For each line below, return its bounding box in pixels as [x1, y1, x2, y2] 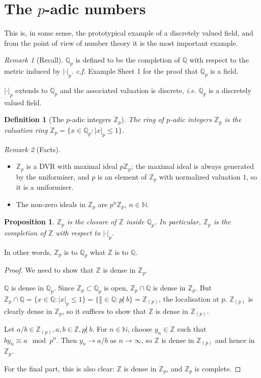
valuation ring [4, 124, 48, 135]
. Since [53, 282, 75, 293]
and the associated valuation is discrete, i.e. [60, 84, 196, 95]
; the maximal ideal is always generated [131, 161, 254, 171]
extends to [15, 84, 48, 95]
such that [177, 324, 207, 334]
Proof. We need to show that [4, 265, 94, 275]
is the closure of [67, 216, 117, 227]
